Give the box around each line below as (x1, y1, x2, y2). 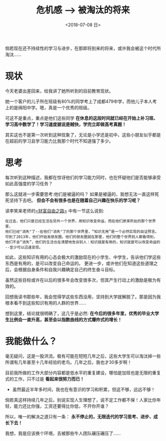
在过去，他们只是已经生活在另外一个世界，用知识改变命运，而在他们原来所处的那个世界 (5, 219, 156, 223)
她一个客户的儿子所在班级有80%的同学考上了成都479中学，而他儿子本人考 (5, 98, 157, 104)
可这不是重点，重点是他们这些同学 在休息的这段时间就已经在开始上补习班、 (5, 115, 158, 121)
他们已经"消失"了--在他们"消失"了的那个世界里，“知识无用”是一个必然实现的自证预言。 (5, 229, 159, 234)
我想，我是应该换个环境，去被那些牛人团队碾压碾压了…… (5, 430, 121, 436)
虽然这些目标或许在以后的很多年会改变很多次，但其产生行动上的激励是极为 (5, 277, 157, 283)
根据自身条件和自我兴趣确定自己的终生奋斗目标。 (18, 266, 118, 272)
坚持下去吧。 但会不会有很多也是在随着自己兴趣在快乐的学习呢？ (9, 197, 141, 203)
